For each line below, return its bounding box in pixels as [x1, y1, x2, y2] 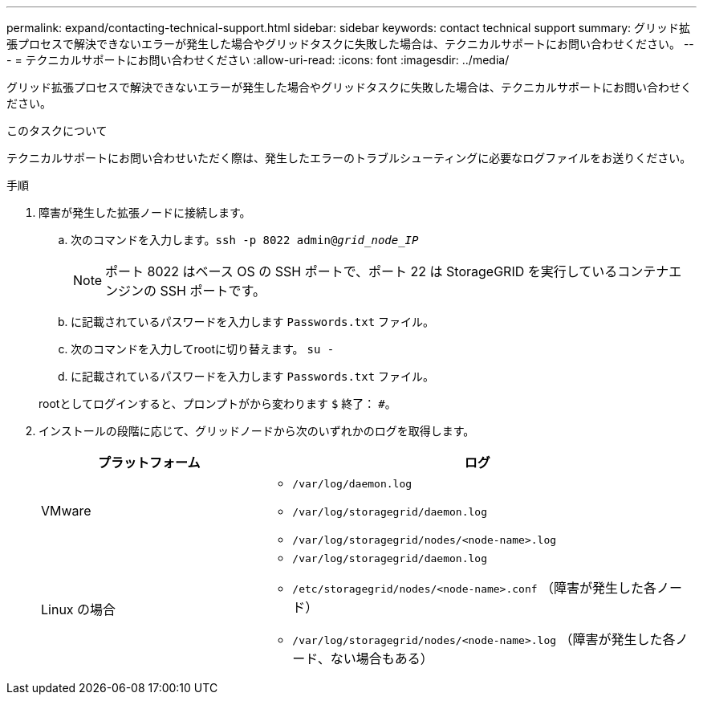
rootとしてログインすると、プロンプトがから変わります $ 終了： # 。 [39, 397, 396, 410]
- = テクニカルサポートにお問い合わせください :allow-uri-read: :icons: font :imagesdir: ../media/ [6, 53, 510, 67]
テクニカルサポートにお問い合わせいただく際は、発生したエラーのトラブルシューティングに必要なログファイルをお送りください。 [6, 151, 692, 165]
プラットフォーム [97, 454, 201, 471]
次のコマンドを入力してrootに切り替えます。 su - [71, 342, 335, 356]
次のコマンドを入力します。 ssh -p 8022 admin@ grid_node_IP [71, 233, 419, 247]
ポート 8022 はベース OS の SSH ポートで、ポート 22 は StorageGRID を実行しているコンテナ [105, 263, 669, 279]
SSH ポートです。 [160, 283, 266, 299]
